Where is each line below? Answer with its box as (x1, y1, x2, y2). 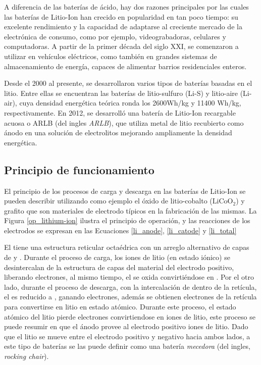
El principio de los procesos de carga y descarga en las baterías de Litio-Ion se (4, 185, 246, 196)
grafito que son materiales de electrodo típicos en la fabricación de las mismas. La (4, 205, 257, 216)
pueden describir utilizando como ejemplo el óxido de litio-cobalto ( (4, 195, 213, 206)
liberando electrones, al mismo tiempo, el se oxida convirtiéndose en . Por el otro (4, 272, 254, 282)
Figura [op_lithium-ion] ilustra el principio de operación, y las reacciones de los (4, 215, 250, 226)
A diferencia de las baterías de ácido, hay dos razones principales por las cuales (4, 2, 249, 12)
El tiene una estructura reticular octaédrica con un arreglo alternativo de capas (4, 242, 249, 252)
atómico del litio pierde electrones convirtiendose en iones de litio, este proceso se (4, 311, 255, 322)
